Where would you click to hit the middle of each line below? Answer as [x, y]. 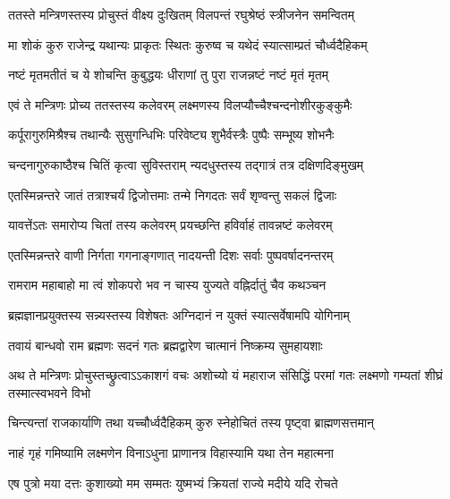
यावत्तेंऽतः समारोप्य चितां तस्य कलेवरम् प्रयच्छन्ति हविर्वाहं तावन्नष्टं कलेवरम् [170, 225]
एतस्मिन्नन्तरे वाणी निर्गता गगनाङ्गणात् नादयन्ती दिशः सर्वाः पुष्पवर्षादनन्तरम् [171, 254]
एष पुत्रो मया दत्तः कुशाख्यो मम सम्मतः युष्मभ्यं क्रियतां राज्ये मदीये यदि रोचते [173, 482]
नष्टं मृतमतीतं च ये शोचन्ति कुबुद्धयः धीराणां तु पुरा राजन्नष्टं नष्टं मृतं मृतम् [168, 75]
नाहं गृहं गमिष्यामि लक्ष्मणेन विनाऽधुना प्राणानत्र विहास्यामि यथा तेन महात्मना [171, 452]
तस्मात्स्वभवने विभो [50, 392]
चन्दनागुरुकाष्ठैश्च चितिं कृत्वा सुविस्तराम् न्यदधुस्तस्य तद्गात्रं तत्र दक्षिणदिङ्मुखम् [186, 164]
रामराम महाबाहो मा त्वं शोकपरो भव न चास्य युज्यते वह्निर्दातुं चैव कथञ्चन [167, 285]
